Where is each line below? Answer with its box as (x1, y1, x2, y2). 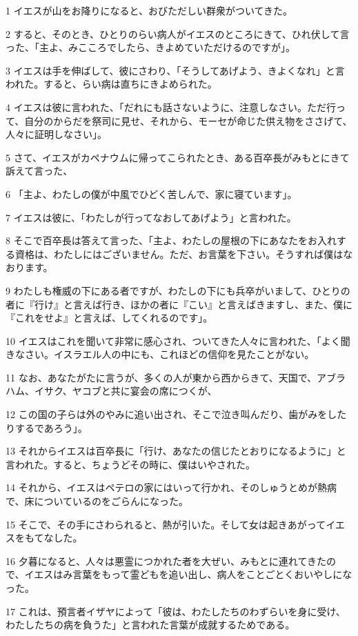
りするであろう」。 (6, 420, 88, 435)
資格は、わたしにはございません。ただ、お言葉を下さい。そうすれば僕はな (14, 246, 353, 261)
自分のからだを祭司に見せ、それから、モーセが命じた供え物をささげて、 (24, 113, 352, 128)
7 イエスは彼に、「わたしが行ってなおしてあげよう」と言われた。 (6, 210, 297, 224)
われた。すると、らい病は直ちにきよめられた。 (6, 77, 217, 91)
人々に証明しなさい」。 (6, 127, 107, 141)
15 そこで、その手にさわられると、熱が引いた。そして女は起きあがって (6, 517, 326, 531)
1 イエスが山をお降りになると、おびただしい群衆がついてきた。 (6, 3, 293, 17)
